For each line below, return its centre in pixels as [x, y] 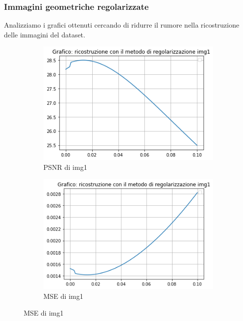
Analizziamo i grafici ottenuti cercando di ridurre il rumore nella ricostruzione [122, 25]
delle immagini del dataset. [45, 34]
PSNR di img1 [65, 167]
